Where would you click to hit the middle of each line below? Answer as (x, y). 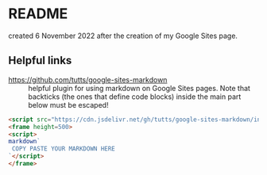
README (38, 14)
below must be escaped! (68, 105)
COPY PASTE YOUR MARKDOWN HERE (63, 149)
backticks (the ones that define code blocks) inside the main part (135, 97)
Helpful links (40, 61)
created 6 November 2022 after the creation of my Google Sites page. (123, 36)
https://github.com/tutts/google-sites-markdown (88, 79)
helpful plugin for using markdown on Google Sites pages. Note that (139, 88)
